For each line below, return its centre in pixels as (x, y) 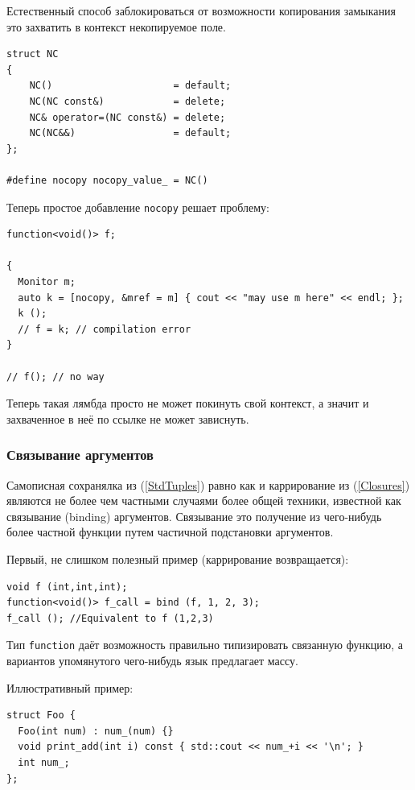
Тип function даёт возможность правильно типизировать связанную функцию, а (205, 645)
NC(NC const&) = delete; (127, 101)
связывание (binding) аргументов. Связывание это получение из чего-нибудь (194, 516)
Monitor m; (47, 281)
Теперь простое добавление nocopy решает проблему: (138, 207)
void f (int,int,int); (67, 587)
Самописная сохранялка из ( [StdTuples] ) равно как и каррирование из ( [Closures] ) (208, 484)
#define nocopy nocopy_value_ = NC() (107, 180)
